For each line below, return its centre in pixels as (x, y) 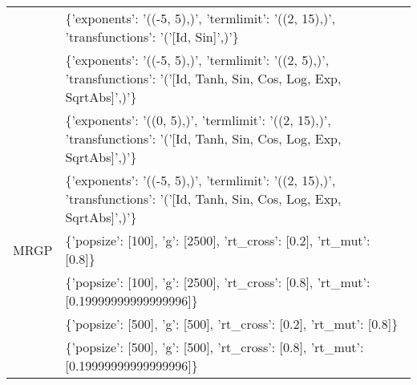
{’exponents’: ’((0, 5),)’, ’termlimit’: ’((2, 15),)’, (198, 120)
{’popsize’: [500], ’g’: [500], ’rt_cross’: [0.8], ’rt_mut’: (215, 347)
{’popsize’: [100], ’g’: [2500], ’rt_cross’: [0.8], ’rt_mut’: (218, 282)
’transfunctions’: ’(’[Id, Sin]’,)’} (152, 36)
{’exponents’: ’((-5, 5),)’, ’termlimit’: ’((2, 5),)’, (197, 60)
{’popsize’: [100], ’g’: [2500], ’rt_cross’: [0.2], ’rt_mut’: (218, 240)
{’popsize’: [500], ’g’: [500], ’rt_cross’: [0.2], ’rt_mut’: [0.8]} (232, 324)
